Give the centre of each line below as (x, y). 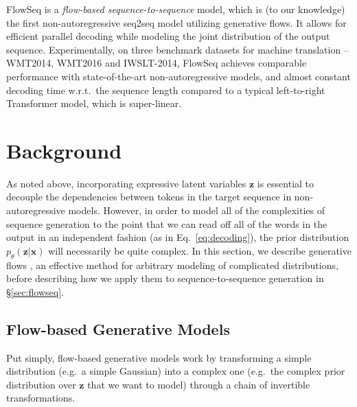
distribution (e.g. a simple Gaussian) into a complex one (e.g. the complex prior (176, 371)
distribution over (41, 384)
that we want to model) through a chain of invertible (199, 384)
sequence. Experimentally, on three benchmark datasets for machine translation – (177, 49)
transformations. (41, 398)
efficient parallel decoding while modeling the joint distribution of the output (168, 36)
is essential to (286, 183)
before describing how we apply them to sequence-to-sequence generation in (165, 278)
